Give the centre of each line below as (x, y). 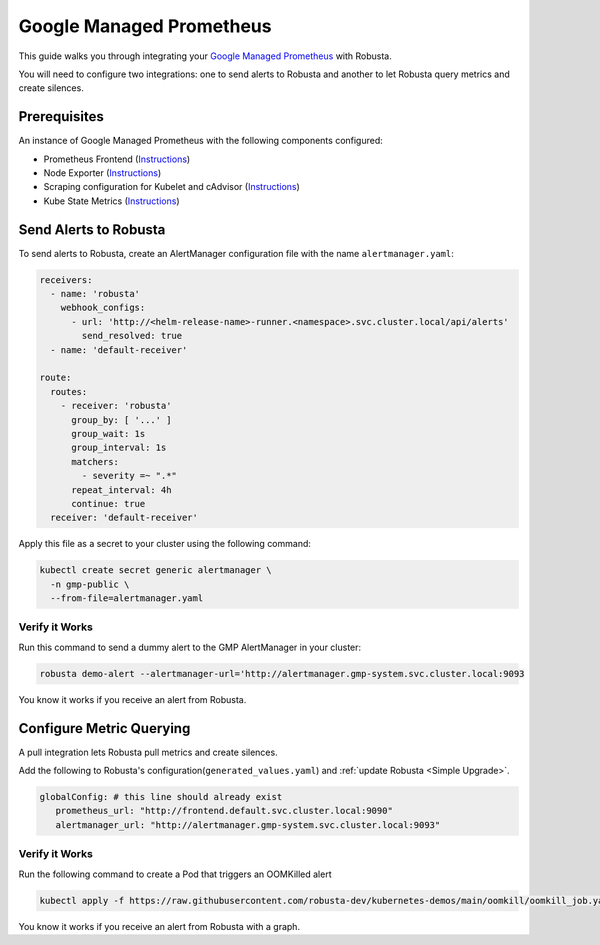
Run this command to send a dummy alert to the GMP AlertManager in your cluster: (190, 647)
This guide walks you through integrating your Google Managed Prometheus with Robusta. (205, 56)
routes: (69, 391)
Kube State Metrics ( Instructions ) (111, 201)
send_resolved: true (132, 336)
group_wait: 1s (108, 433)
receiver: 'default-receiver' (124, 518)
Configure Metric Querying (104, 728)
